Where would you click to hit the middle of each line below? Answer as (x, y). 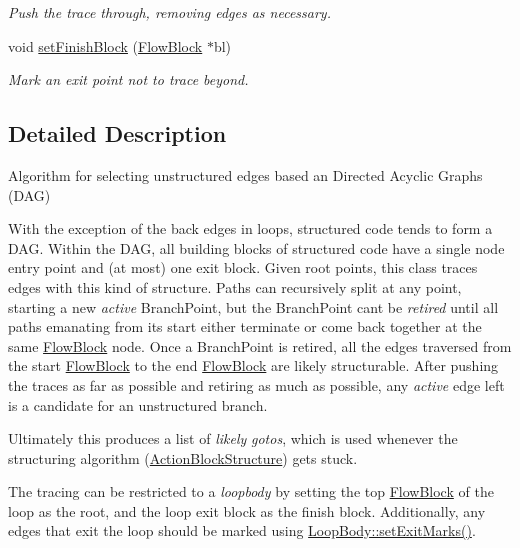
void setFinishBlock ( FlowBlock (105, 45)
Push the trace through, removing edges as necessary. (169, 12)
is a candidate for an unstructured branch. (138, 404)
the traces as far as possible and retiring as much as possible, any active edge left (256, 384)
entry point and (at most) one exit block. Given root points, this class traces (243, 267)
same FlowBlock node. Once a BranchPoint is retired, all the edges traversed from (260, 345)
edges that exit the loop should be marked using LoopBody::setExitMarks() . (242, 530)
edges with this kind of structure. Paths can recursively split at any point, (235, 286)
